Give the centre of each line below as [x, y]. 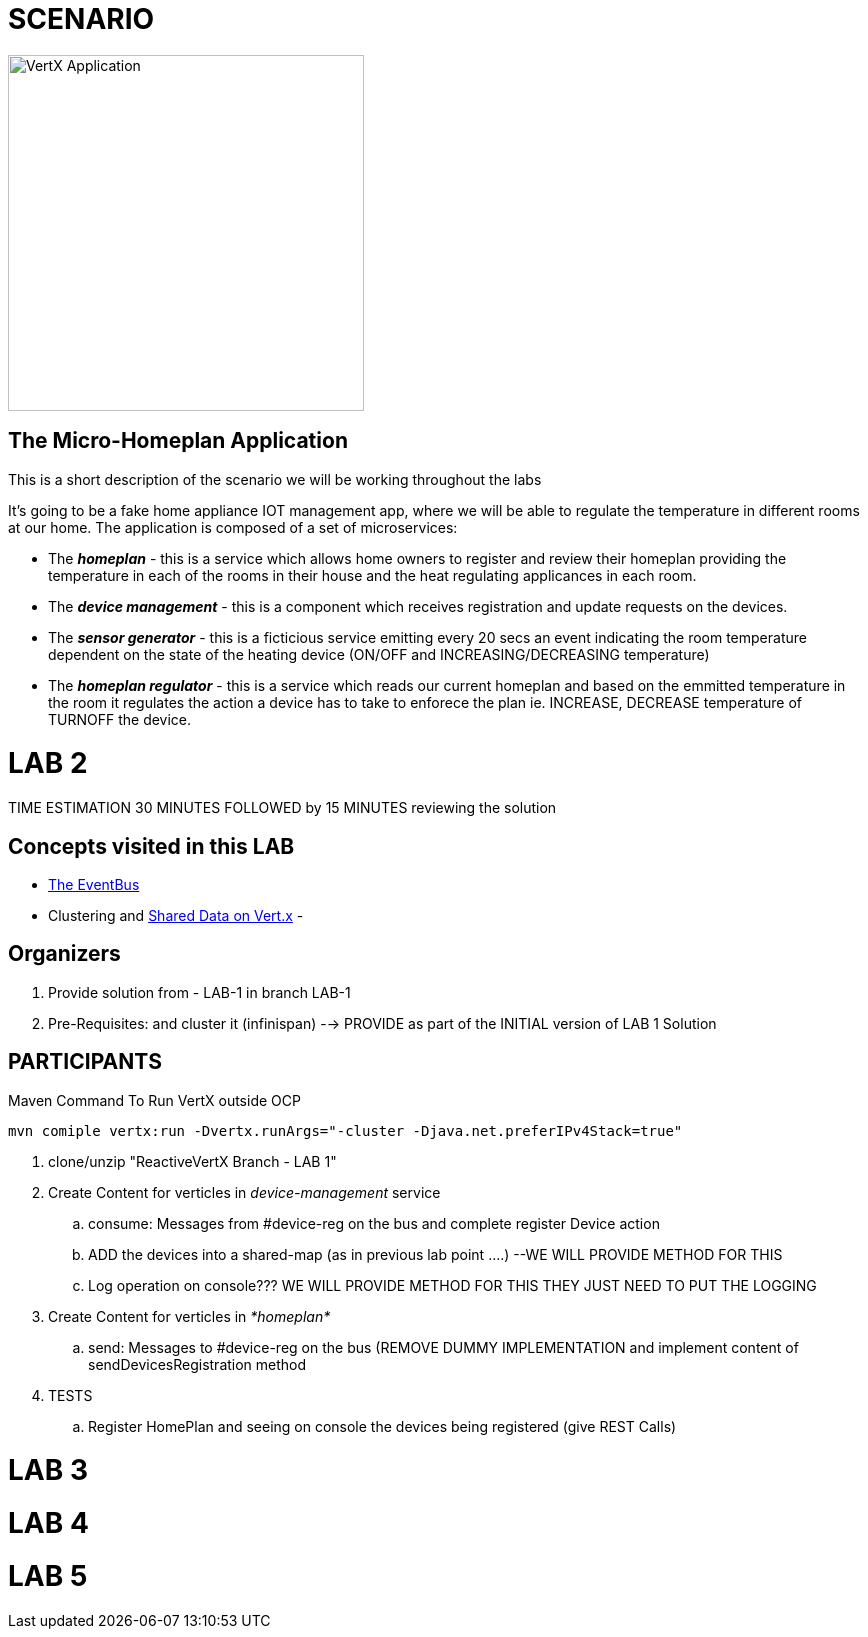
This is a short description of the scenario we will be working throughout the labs [275, 479]
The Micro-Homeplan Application [178, 441]
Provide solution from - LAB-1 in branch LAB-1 [199, 992]
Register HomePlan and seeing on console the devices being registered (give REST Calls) [382, 1426]
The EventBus [94, 884]
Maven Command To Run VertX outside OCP [154, 1100]
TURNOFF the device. [120, 719]
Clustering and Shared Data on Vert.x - [176, 915]
